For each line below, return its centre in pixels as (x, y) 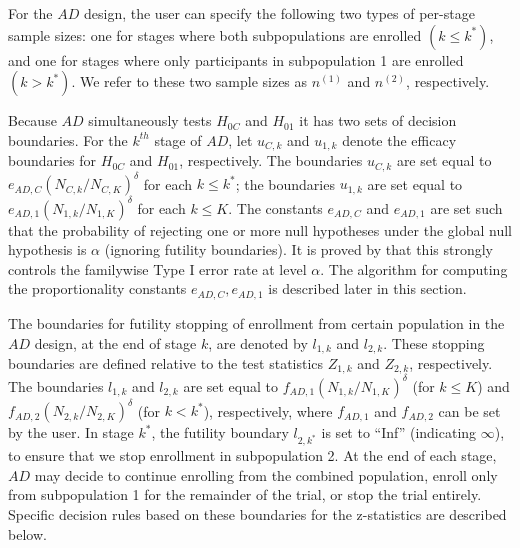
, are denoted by (258, 342)
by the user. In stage (71, 432)
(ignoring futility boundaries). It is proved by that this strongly (298, 249)
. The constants (275, 207)
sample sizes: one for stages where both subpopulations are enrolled (215, 34)
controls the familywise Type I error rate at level (157, 268)
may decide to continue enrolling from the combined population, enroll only (266, 474)
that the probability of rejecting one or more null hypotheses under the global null (260, 229)
